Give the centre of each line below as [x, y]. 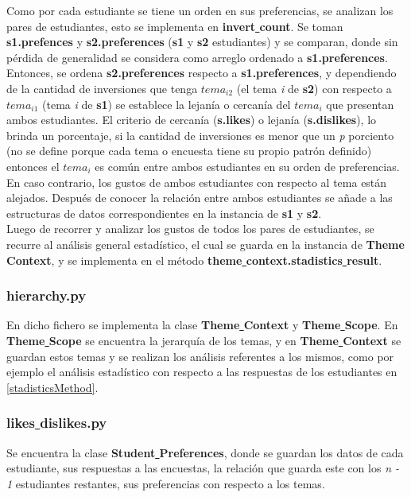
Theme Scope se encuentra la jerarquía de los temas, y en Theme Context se [204, 340]
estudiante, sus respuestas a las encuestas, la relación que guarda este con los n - [203, 468]
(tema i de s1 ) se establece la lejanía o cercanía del [167, 104]
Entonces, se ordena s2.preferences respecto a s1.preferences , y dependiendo [202, 73]
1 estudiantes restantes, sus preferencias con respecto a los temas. [166, 483]
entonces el [33, 166]
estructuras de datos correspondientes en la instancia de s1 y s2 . [164, 213]
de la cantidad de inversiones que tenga [102, 88]
